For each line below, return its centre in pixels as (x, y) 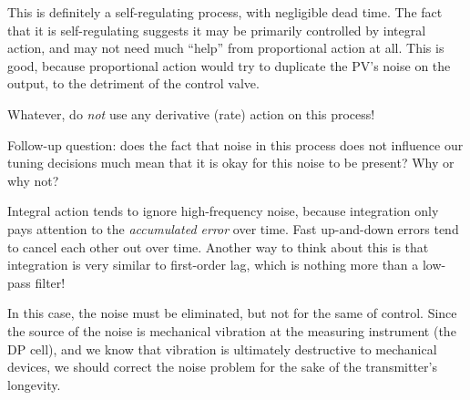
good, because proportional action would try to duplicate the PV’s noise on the (229, 65)
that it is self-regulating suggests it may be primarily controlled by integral (217, 30)
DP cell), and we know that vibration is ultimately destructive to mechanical (222, 349)
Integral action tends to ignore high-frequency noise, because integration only (223, 211)
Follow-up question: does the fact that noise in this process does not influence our (235, 144)
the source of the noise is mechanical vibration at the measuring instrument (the (232, 330)
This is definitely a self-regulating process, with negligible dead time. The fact (225, 12)
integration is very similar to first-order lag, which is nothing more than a (213, 265)
